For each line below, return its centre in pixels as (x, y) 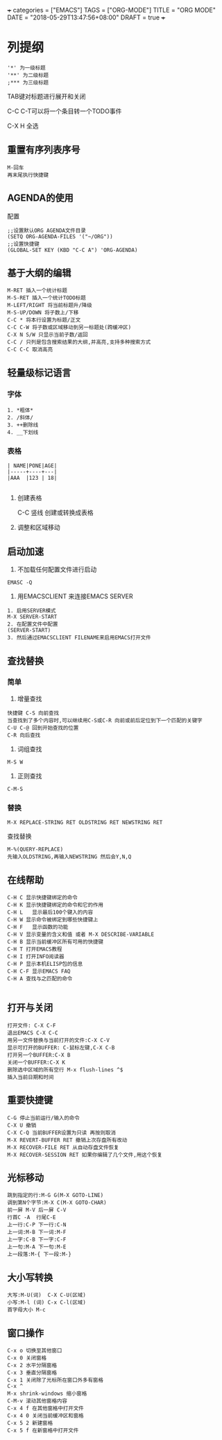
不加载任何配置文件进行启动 (57, 569)
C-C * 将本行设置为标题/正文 (44, 320)
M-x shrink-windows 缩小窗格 (47, 1394)
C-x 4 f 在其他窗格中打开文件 (46, 1409)
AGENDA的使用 (41, 198)
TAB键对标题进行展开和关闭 (46, 96)
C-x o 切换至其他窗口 (35, 1351)
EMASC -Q (20, 583)
